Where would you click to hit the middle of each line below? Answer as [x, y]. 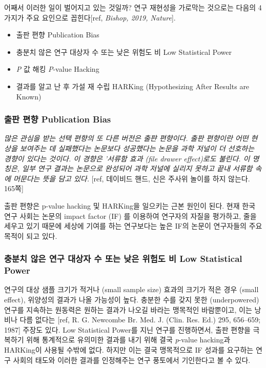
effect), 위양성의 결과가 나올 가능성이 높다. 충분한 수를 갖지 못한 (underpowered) [132, 300]
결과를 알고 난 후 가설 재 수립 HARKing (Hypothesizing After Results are [133, 86]
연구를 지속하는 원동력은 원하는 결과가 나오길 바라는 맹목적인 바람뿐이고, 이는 [128, 309]
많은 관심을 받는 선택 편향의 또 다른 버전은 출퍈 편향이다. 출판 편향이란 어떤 [126, 138]
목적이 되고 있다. [31, 236]
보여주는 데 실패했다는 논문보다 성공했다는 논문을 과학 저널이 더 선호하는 [137, 148]
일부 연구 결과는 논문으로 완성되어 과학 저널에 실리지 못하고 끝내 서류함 [137, 168]
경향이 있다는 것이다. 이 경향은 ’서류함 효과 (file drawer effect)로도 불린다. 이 [127, 158]
